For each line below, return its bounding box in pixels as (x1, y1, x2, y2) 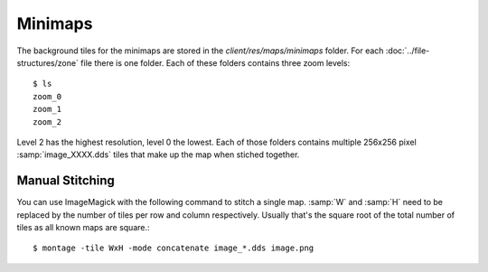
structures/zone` (16, 57, 79, 68)
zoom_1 (33, 104, 62, 115)
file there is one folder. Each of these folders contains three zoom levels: (80, 57, 351, 68)
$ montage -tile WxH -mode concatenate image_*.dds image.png (33, 243, 314, 253)
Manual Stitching (16, 173, 115, 189)
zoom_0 (33, 91, 62, 101)
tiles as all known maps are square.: (16, 221, 150, 232)
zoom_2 (33, 117, 62, 127)
